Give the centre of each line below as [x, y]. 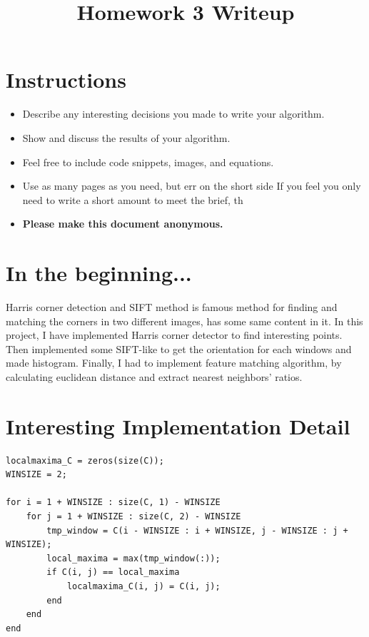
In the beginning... [99, 273]
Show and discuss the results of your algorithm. [126, 137]
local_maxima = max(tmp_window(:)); [133, 558]
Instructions [66, 80]
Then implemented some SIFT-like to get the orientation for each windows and [179, 348]
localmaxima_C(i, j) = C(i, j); [143, 587]
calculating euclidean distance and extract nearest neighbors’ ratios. [154, 376]
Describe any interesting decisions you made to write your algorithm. [173, 114]
